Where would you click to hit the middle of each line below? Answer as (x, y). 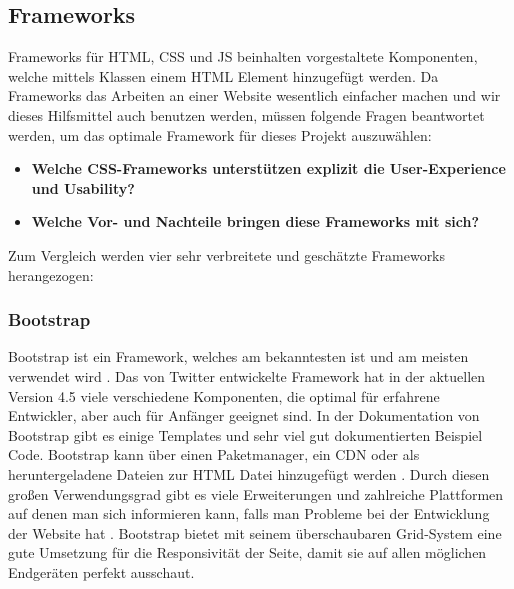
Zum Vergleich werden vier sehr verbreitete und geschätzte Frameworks (227, 254)
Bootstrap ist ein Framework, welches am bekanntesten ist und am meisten (238, 356)
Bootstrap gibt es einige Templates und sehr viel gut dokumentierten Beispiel (245, 434)
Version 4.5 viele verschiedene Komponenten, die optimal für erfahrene (224, 395)
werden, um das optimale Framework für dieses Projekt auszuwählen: (220, 134)
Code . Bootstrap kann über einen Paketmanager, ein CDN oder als (214, 454)
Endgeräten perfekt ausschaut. (101, 571)
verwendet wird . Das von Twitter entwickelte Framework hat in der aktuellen (247, 375)
